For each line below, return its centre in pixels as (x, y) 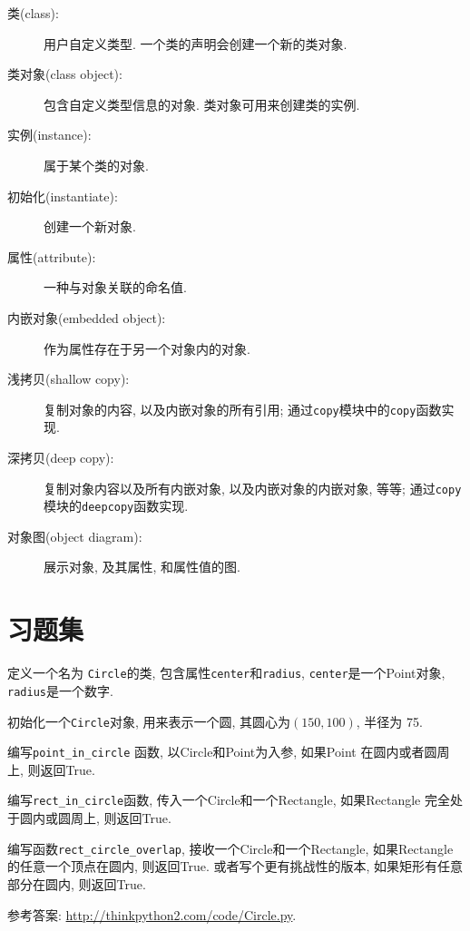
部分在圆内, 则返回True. (77, 883)
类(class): (33, 13)
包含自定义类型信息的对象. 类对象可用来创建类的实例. (202, 104)
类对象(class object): (65, 74)
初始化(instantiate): (63, 196)
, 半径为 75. (389, 721)
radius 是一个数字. (60, 690)
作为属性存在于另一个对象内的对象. (147, 348)
